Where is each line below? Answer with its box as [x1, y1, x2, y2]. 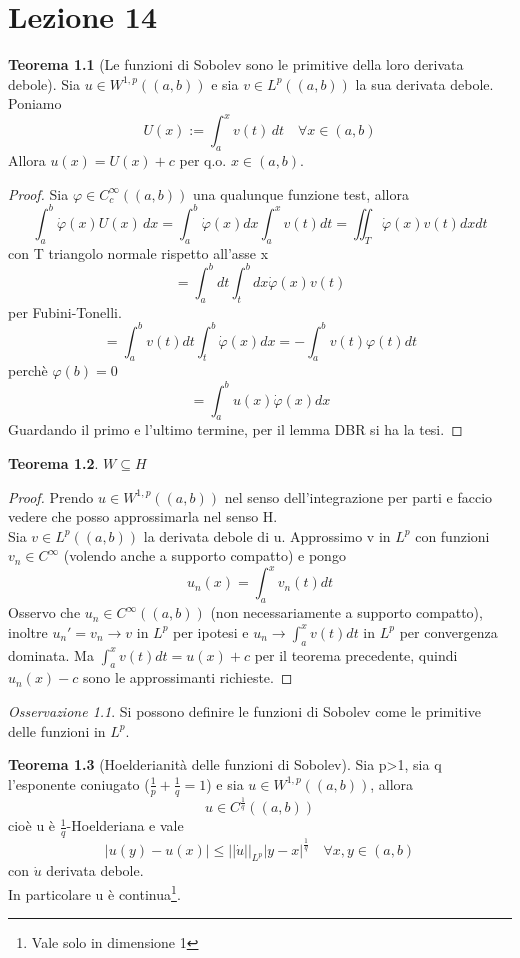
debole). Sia [8, 73, 80, 94]
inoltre [8, 621, 48, 642]
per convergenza [399, 621, 498, 642]
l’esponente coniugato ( [8, 773, 150, 794]
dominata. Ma [8, 644, 94, 665]
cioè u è [8, 815, 56, 836]
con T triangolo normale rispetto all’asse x [8, 242, 269, 263]
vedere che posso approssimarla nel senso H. [8, 506, 278, 527]
